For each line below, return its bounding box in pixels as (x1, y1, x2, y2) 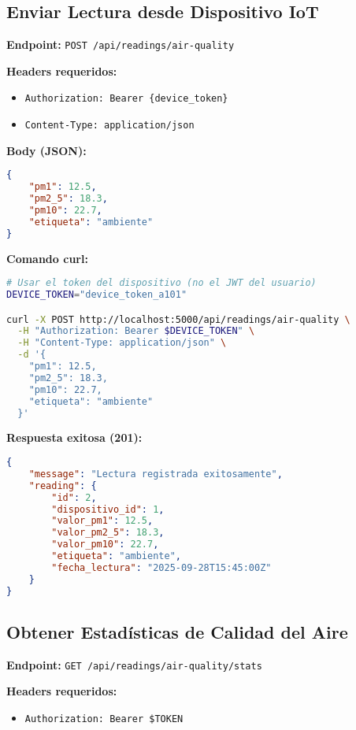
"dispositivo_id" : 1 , (51, 503, 165, 515)
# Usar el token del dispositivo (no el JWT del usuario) (6, 277, 317, 289)
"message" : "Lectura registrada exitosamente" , (28, 468, 283, 480)
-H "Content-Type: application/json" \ (17, 337, 227, 349)
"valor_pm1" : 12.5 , (51, 515, 154, 527)
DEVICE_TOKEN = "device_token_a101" (6, 289, 187, 301)
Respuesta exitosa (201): (6, 429, 143, 446)
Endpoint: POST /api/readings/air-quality (6, 36, 235, 53)
